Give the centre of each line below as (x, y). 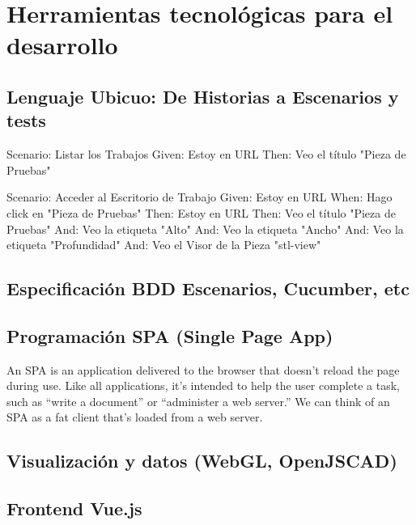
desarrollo (62, 45)
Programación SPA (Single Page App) (170, 335)
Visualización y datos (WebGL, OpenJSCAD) (202, 461)
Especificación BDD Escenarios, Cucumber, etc (208, 288)
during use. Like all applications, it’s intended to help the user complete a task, (203, 385)
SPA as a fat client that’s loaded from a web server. (135, 417)
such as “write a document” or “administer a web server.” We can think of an (198, 401)
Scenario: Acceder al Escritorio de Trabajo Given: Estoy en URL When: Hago (200, 197)
